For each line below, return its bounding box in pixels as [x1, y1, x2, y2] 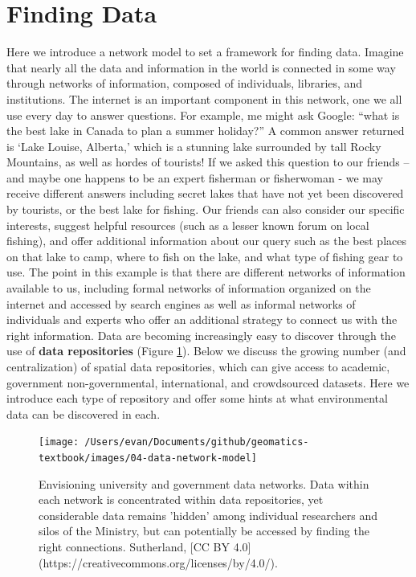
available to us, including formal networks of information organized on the [6, 280, 371, 297]
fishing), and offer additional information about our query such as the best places [6, 232, 406, 249]
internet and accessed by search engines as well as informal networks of [6, 295, 356, 312]
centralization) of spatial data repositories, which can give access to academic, [6, 358, 390, 374]
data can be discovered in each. [6, 405, 161, 422]
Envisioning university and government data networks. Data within [39, 475, 369, 492]
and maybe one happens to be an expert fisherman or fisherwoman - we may [6, 169, 383, 186]
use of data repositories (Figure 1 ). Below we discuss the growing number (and [6, 342, 406, 359]
